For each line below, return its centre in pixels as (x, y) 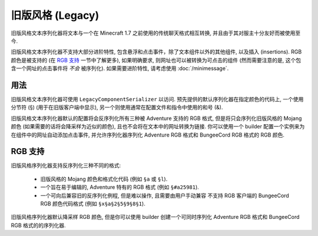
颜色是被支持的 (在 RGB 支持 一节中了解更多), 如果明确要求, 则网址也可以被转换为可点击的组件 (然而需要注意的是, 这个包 (156, 60)
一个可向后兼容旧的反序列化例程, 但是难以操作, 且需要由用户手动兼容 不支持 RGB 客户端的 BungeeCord (165, 195)
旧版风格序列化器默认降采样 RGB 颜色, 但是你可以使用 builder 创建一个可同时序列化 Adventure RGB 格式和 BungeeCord (155, 217)
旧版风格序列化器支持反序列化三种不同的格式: (66, 165)
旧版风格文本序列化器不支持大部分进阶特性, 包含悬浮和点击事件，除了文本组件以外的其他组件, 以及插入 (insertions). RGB (156, 52)
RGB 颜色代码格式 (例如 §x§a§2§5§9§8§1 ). (93, 204)
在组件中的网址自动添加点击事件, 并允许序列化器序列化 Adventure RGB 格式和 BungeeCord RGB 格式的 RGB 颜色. (148, 135)
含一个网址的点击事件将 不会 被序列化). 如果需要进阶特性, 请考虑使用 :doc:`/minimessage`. (120, 68)
